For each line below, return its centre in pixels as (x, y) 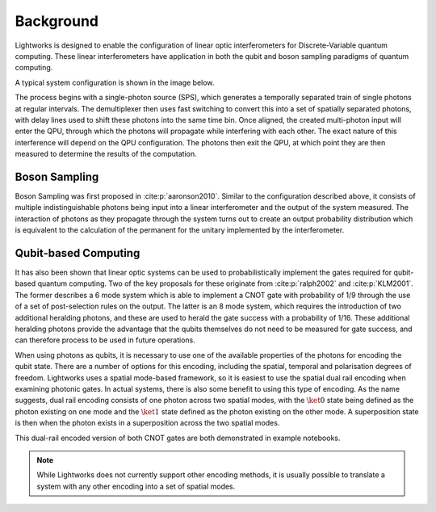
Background (57, 21)
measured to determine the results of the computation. (106, 154)
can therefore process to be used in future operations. (105, 340)
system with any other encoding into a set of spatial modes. (136, 486)
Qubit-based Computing (78, 253)
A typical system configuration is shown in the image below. (115, 82)
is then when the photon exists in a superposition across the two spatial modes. (147, 423)
